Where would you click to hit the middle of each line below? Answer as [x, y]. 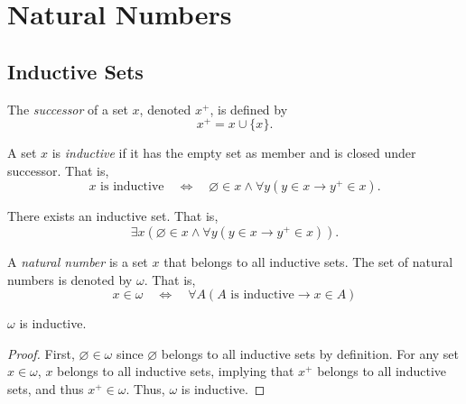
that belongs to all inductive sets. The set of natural [308, 262]
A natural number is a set [78, 262]
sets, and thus [46, 389]
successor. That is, [58, 170]
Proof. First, [41, 353]
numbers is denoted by [70, 279]
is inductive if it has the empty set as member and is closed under [234, 153]
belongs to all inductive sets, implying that [176, 371]
